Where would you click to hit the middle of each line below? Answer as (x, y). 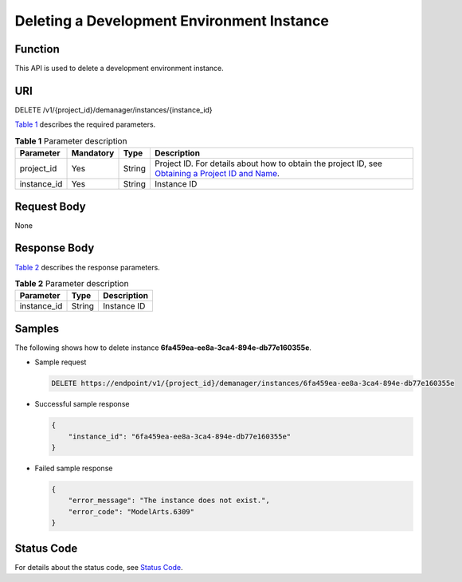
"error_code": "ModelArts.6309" (131, 511)
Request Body (51, 206)
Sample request (61, 362)
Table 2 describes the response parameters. (88, 267)
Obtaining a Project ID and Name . (217, 174)
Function (37, 49)
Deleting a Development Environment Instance (172, 21)
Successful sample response (82, 404)
